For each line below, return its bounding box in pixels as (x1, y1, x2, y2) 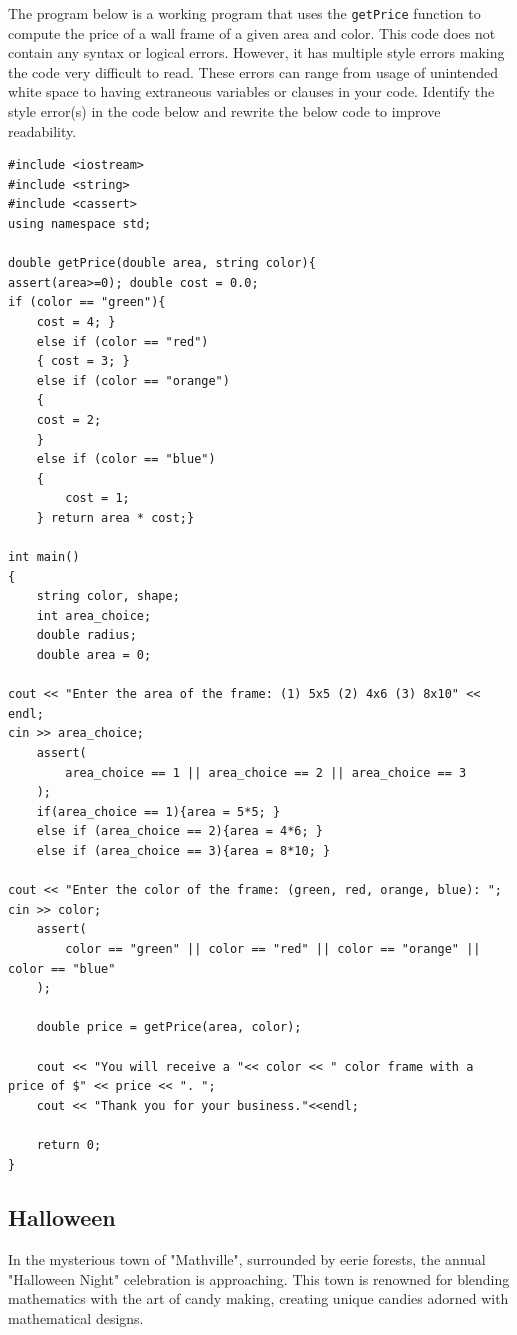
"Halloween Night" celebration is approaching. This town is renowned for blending (8, 1268, 510, 1289)
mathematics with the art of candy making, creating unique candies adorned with (8, 1288, 509, 1309)
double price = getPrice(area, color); (36, 1020, 302, 1035)
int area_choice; (36, 608, 152, 623)
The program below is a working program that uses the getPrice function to (8, 3, 481, 23)
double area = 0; (36, 648, 152, 663)
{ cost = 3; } (36, 354, 130, 369)
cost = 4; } (36, 314, 116, 329)
